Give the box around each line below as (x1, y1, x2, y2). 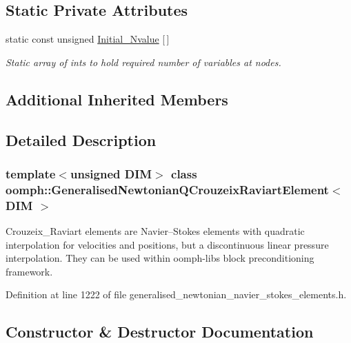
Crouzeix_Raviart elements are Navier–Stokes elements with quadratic (6, 224, 305, 238)
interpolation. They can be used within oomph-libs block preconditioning (6, 251, 314, 265)
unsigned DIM (70, 165, 152, 182)
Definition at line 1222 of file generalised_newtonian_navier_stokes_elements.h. (6, 287, 347, 302)
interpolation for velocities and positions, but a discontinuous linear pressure (6, 237, 329, 251)
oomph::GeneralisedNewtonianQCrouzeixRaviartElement (6, 180, 329, 198)
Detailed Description (6, 129, 157, 150)
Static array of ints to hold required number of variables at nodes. (6, 54, 281, 69)
